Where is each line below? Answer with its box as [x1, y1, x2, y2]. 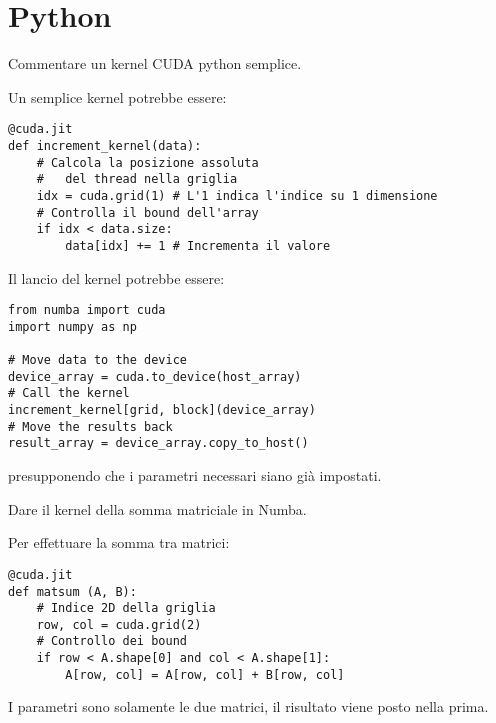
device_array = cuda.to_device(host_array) [8, 369, 302, 384]
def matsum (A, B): [8, 584, 137, 599]
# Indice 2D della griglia [36, 601, 216, 616]
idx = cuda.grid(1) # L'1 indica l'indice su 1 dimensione [36, 188, 438, 203]
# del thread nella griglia [36, 172, 238, 187]
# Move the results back [8, 419, 173, 434]
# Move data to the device [8, 353, 187, 368]
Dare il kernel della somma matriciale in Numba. [8, 498, 307, 519]
